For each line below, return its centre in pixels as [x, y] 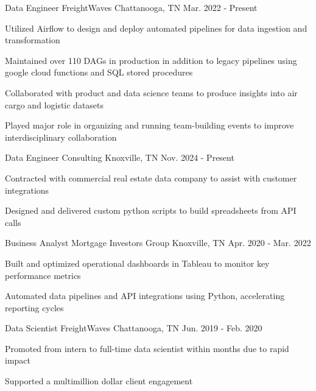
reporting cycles [34, 307]
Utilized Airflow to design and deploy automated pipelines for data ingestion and [156, 28]
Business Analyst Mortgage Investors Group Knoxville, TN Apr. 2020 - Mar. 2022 [158, 243]
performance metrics [43, 275]
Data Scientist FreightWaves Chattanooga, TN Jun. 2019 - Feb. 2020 [134, 328]
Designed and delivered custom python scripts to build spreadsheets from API [151, 210]
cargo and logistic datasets [54, 104]
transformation [33, 40]
